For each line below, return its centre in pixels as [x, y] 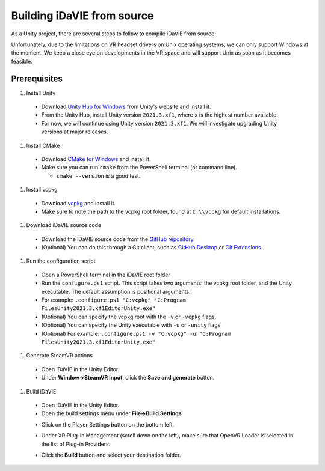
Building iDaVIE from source [82, 16]
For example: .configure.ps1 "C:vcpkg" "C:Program [114, 300]
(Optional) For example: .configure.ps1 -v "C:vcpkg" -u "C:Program [136, 333]
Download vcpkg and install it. [79, 203]
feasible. [22, 61]
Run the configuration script [61, 261]
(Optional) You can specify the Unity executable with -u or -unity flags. [132, 325]
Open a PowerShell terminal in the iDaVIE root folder [106, 275]
